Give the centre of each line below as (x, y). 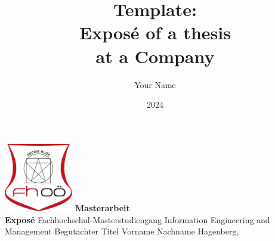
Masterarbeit (103, 208)
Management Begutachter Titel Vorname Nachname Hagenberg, (122, 231)
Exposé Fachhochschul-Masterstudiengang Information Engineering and (137, 219)
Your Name (155, 84)
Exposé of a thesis (155, 32)
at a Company (155, 56)
